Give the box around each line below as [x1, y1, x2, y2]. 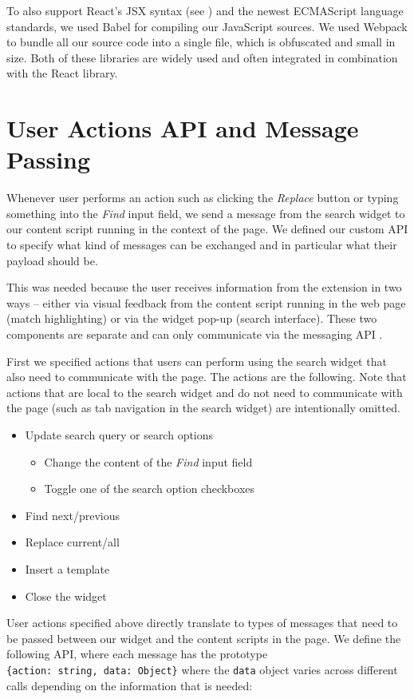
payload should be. [6, 252, 98, 268]
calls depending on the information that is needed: [6, 677, 253, 693]
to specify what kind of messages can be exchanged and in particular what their [6, 236, 397, 253]
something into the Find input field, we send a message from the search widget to [6, 205, 405, 221]
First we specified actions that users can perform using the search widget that [6, 352, 387, 369]
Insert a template [25, 560, 110, 577]
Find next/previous [25, 506, 120, 523]
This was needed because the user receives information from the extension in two [6, 279, 402, 296]
